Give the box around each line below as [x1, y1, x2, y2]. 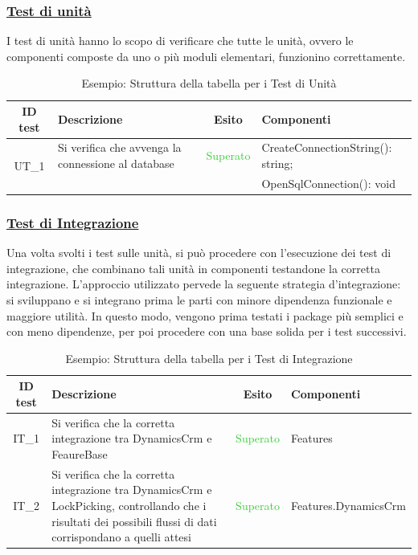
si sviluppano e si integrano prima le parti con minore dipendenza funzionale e [6, 291, 392, 308]
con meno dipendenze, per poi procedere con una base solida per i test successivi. [6, 323, 407, 340]
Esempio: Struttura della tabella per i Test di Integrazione [65, 349, 353, 366]
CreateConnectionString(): [261, 139, 392, 156]
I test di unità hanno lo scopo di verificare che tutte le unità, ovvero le [6, 32, 354, 49]
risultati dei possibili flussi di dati [51, 512, 217, 529]
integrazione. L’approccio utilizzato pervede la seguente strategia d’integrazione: [6, 275, 401, 292]
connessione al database [57, 155, 174, 172]
